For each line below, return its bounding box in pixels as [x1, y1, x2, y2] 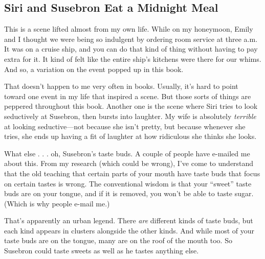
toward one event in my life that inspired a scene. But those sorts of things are [4, 90, 251, 101]
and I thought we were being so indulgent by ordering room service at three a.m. [4, 33, 258, 44]
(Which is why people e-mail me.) [4, 198, 110, 208]
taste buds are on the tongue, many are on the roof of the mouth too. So [4, 235, 232, 246]
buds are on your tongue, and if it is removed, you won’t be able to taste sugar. [4, 188, 254, 199]
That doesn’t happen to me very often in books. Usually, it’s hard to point [4, 81, 238, 91]
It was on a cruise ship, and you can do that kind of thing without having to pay [4, 43, 258, 54]
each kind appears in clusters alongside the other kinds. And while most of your [4, 225, 255, 236]
